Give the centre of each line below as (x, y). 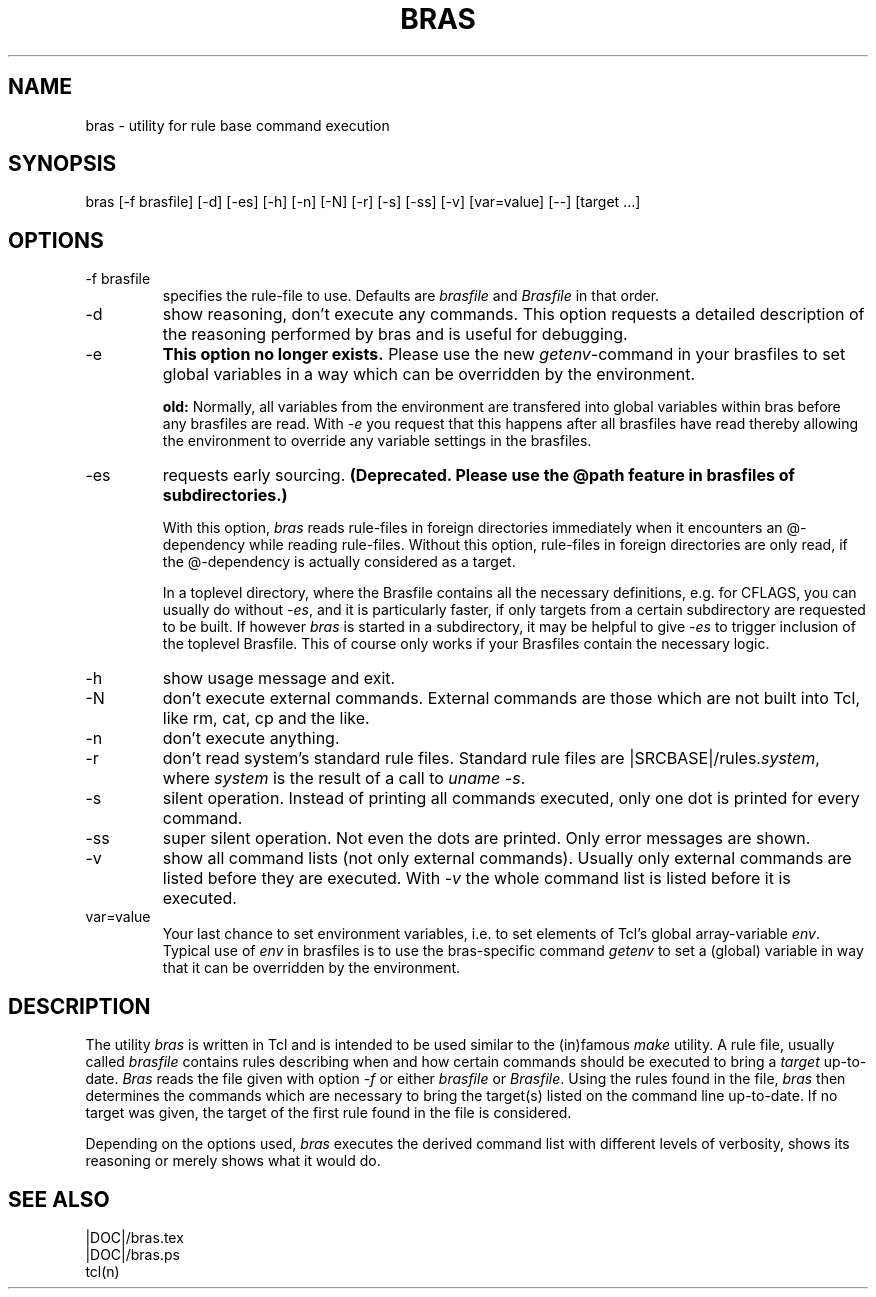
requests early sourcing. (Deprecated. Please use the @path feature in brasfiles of (478, 475)
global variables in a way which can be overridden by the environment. (429, 374)
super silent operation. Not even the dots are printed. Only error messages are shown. (486, 838)
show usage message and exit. (279, 678)
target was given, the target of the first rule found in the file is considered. (328, 1113)
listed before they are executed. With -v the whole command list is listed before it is (476, 878)
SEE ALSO (59, 1199)
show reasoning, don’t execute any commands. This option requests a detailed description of (513, 314)
